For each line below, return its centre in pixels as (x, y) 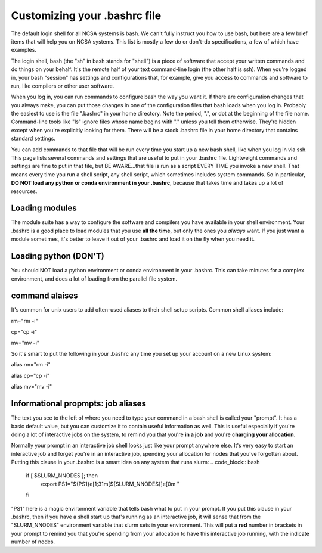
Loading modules (44, 208)
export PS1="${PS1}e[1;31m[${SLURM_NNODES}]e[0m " (110, 484)
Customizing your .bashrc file (86, 15)
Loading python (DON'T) (58, 256)
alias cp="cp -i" (30, 375)
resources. (24, 191)
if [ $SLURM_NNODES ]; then (62, 476)
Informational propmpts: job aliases (78, 404)
